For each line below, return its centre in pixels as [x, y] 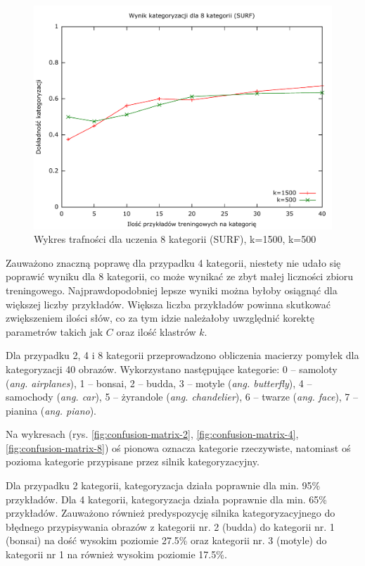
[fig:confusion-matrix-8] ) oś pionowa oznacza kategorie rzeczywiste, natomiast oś [178, 447]
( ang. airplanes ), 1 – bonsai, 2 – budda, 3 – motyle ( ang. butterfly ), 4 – [159, 383]
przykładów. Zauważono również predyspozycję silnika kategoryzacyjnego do [171, 513]
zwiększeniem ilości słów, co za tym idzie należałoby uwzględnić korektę [160, 318]
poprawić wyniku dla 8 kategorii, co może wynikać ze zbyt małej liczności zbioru [180, 276]
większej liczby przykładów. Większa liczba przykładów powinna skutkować [168, 304]
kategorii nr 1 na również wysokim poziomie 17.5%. [116, 554]
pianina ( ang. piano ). [51, 410]
